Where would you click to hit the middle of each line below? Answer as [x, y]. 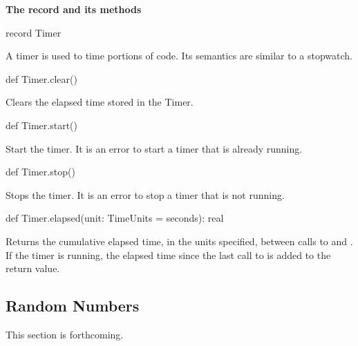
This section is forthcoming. [65, 334]
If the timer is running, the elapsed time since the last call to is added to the [168, 254]
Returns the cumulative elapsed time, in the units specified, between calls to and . [179, 241]
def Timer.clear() [41, 78]
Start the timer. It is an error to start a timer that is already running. [154, 148]
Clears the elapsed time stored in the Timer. [100, 102]
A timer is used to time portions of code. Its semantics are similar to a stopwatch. [179, 56]
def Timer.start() [41, 125]
